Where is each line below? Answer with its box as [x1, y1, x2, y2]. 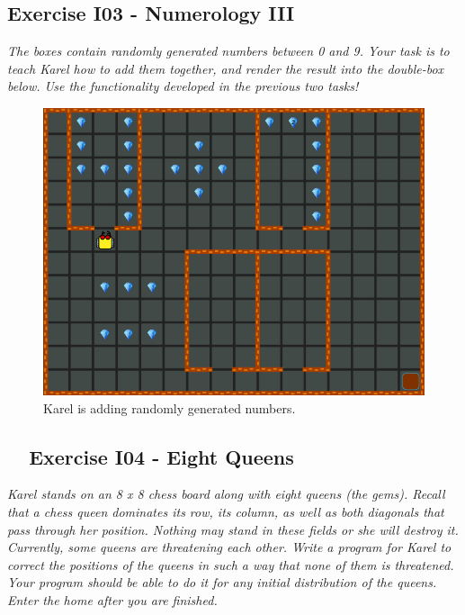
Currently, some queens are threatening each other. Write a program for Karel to [7, 538, 452, 556]
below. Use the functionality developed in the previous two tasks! [7, 77, 359, 95]
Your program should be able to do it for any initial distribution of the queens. [7, 573, 437, 592]
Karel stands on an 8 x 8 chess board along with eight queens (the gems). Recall [7, 484, 445, 503]
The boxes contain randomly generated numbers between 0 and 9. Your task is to [7, 41, 450, 60]
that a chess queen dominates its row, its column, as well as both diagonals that [7, 502, 444, 520]
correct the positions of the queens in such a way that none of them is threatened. [7, 555, 454, 574]
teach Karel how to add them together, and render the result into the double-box [7, 59, 444, 77]
